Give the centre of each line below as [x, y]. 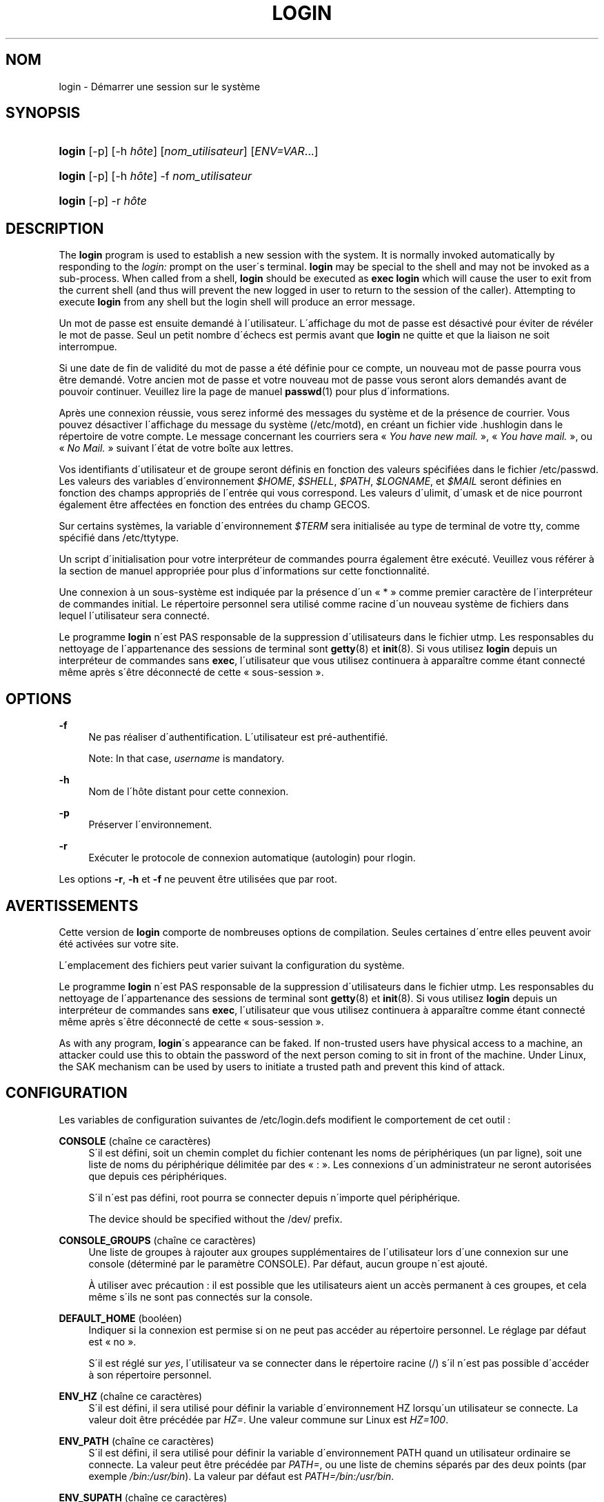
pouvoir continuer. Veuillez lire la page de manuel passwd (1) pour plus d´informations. [254, 392]
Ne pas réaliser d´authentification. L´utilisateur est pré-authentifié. [238, 737]
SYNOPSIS [43, 113]
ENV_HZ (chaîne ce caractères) [131, 1396]
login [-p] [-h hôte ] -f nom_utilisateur [155, 176]
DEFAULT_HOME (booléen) [121, 1318]
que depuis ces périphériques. [158, 1176]
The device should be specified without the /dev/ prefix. [215, 1219]
